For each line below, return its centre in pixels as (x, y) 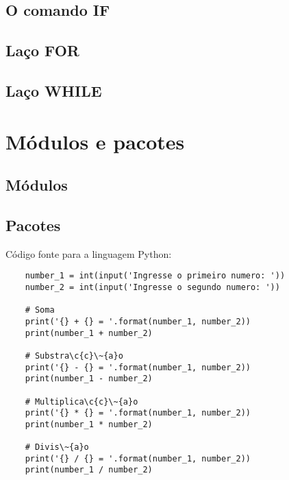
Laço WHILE (54, 90)
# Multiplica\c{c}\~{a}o (81, 401)
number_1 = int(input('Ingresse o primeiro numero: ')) (155, 276)
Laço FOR (42, 50)
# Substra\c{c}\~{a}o (74, 356)
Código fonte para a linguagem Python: (89, 253)
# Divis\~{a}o (57, 447)
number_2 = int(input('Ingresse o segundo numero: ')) (152, 287)
